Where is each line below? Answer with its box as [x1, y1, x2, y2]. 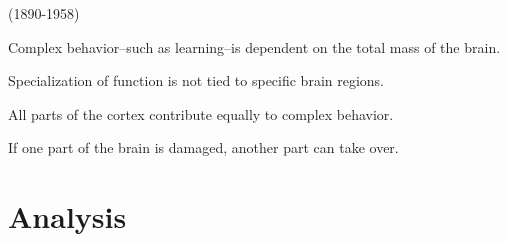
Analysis [8, 196, 127, 237]
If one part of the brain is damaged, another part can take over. [8, 137, 399, 158]
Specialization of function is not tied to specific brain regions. [8, 70, 385, 91]
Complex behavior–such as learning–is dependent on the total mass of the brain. [8, 36, 501, 57]
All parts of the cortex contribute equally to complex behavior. [8, 103, 394, 124]
